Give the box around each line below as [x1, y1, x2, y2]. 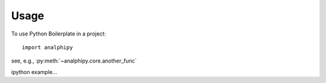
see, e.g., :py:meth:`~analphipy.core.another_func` [11, 57, 137, 64]
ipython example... [11, 68, 57, 75]
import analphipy [22, 44, 73, 51]
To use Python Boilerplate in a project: [11, 30, 106, 37]
